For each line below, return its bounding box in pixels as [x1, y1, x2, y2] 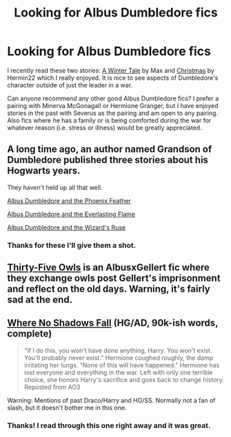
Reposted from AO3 [23, 383, 81, 391]
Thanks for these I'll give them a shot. [7, 240, 137, 250]
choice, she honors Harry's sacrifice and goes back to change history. [23, 375, 224, 383]
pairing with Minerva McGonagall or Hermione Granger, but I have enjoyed [7, 101, 219, 109]
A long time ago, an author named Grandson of [7, 143, 212, 156]
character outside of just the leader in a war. [7, 81, 133, 89]
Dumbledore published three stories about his [7, 154, 209, 166]
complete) [7, 328, 52, 340]
